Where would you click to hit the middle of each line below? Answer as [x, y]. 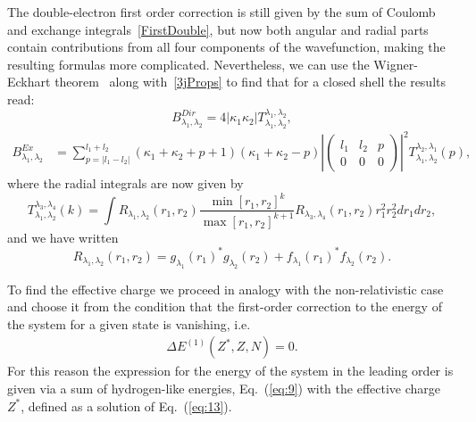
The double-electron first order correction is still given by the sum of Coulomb [221, 12]
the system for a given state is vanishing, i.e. [129, 323]
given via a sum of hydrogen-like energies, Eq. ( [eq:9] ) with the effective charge [224, 388]
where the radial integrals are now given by [125, 183]
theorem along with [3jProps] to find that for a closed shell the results [251, 82]
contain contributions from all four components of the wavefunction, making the [226, 47]
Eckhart [29, 82]
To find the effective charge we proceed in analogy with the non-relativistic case [225, 289]
